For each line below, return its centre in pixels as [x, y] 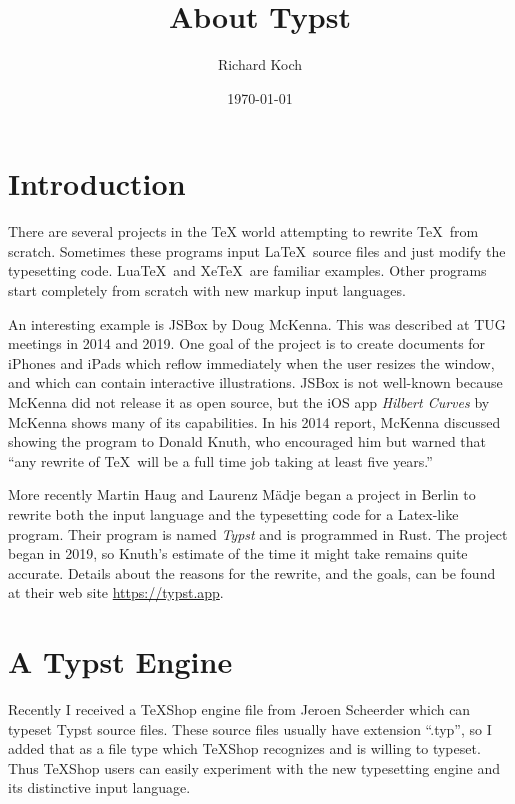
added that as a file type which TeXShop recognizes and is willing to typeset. [244, 748]
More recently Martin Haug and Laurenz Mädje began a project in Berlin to [242, 494]
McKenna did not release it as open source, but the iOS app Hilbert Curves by [249, 402]
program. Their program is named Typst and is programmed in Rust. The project [258, 533]
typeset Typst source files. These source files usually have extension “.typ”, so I [250, 728]
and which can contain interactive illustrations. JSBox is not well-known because [255, 382]
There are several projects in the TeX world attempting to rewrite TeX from [243, 231]
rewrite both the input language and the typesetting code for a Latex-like [233, 513]
